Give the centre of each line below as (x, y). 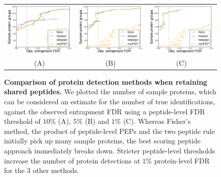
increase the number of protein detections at (72, 160)
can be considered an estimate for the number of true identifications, (109, 101)
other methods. (56, 170)
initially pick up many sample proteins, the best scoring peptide (102, 141)
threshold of (22, 121)
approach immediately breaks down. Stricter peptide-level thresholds (110, 150)
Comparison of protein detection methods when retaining (106, 81)
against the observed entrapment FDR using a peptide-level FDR (105, 111)
